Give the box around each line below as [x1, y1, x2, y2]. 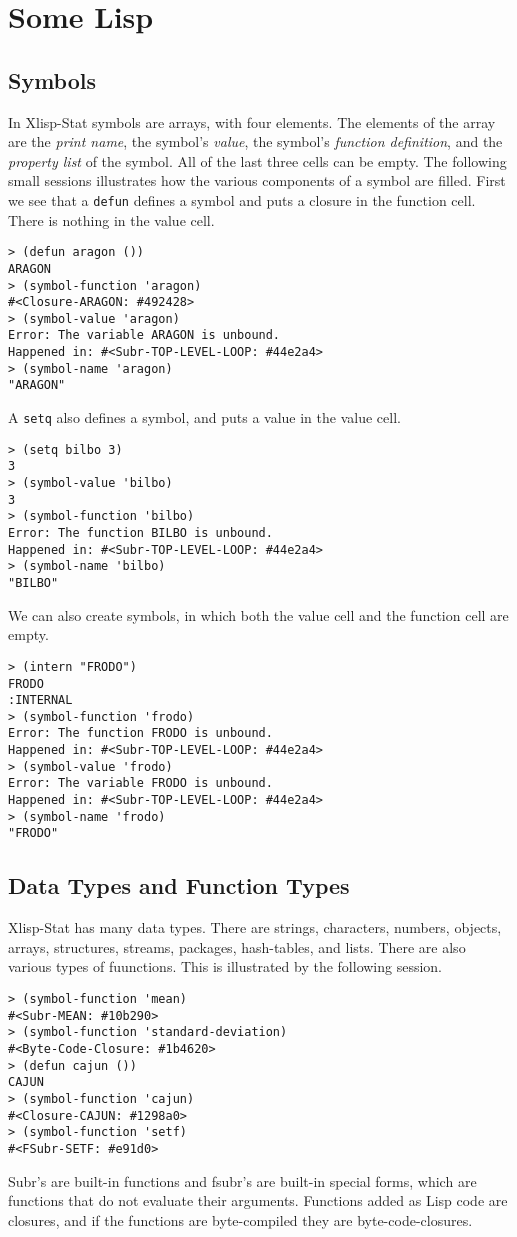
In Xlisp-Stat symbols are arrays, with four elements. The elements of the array [8, 111, 496, 132]
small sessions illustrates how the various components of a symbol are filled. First [8, 170, 506, 191]
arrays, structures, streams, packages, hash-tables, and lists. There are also [8, 936, 466, 957]
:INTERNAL [8, 693, 73, 708]
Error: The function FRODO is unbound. [8, 726, 273, 741]
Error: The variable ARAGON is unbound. [8, 328, 281, 343]
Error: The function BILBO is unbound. [8, 526, 273, 541]
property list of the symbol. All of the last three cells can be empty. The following [8, 150, 507, 171]
